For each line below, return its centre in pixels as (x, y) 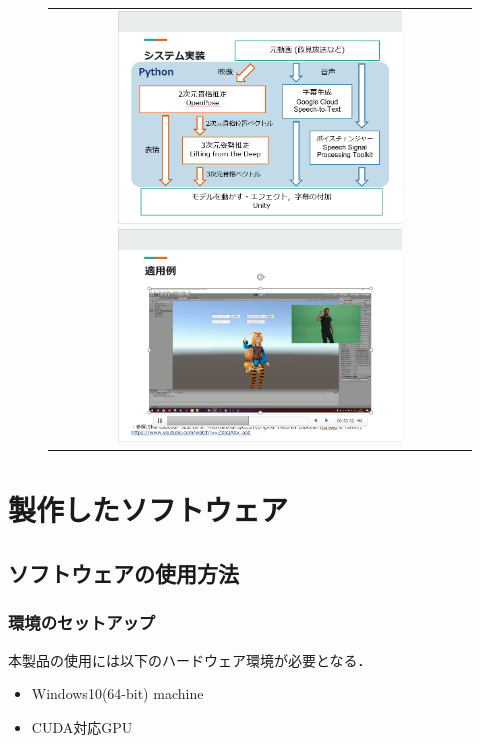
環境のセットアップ (82, 622)
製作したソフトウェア (148, 509)
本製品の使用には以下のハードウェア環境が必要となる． (190, 659)
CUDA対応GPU (82, 726)
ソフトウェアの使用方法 (123, 572)
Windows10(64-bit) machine (117, 693)
